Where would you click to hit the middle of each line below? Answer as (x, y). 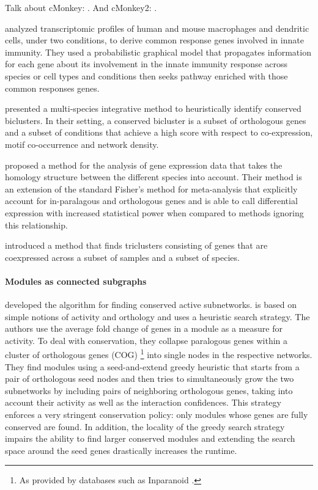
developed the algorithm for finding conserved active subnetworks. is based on (151, 305)
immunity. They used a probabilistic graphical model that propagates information (158, 52)
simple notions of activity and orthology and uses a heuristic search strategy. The (157, 316)
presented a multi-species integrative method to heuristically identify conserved (153, 108)
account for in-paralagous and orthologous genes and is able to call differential (151, 201)
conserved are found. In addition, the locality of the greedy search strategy (145, 426)
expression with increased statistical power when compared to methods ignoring (154, 212)
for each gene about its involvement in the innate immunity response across (146, 64)
